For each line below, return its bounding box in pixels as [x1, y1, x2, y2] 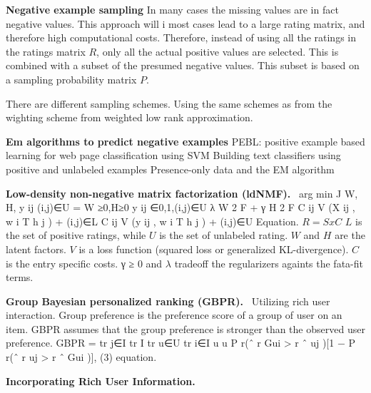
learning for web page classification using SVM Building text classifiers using [6, 148, 341, 163]
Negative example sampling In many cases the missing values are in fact [6, 2, 339, 16]
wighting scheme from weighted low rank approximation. [6, 110, 253, 125]
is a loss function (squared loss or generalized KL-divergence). [78, 241, 349, 256]
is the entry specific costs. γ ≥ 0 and [6, 255, 163, 270]
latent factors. [6, 241, 66, 256]
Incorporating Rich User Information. [6, 373, 195, 388]
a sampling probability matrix [6, 71, 137, 86]
